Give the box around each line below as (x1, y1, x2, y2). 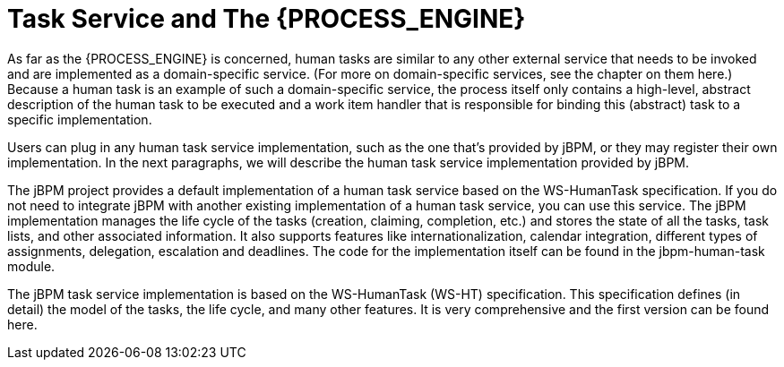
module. (7, 258, 56, 274)
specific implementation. (7, 111, 152, 127)
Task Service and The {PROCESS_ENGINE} (7, 4, 526, 34)
